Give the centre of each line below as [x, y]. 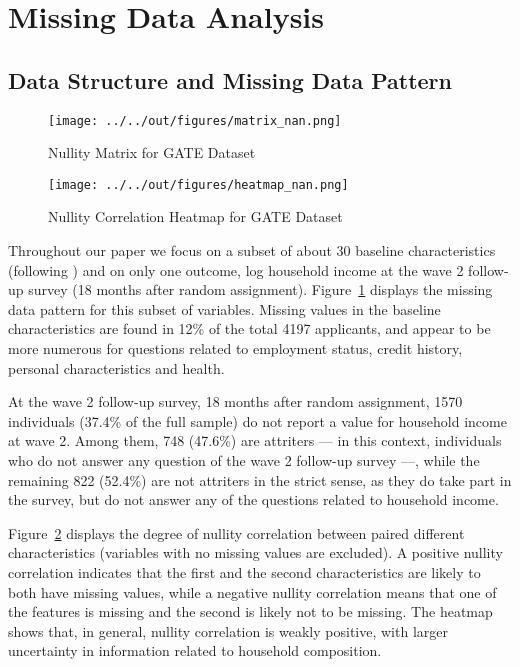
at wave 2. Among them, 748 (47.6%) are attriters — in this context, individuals [255, 440]
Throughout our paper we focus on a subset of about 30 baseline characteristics [252, 250]
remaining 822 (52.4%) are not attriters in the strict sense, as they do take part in [260, 479]
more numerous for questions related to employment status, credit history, [235, 348]
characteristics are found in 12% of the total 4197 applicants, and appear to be [249, 328]
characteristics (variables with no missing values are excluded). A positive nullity [255, 552]
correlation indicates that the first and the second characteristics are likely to [244, 571]
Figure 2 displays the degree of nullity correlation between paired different [236, 532]
